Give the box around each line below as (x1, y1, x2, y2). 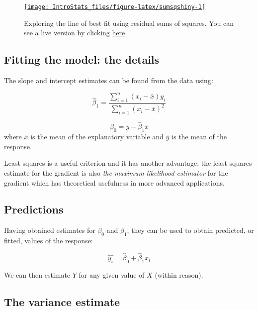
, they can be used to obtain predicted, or (127, 225, 254, 235)
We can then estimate (4, 269, 71, 280)
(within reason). (155, 269, 203, 280)
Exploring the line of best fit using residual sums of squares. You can (24, 17, 234, 28)
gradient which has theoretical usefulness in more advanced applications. (4, 177, 225, 188)
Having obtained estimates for (4, 225, 95, 235)
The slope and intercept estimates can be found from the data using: (4, 75, 213, 86)
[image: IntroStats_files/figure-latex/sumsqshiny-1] (24, 3, 206, 10)
